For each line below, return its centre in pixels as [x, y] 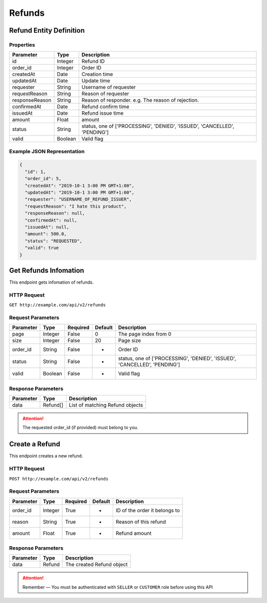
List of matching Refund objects [106, 405]
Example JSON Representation [47, 151]
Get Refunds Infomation [46, 270]
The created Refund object [96, 564]
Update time [96, 81]
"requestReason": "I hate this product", [76, 206]
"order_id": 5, [43, 179]
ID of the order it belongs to [148, 510]
